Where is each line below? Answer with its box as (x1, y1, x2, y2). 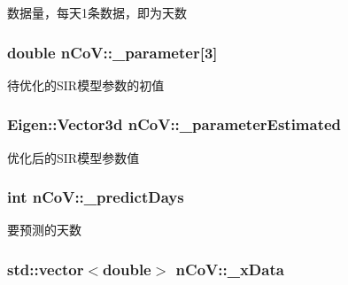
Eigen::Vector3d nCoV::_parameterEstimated (7, 113, 342, 135)
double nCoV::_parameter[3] (7, 41, 218, 63)
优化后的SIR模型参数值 (7, 148, 140, 166)
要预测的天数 (7, 220, 81, 239)
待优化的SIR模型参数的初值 (7, 75, 165, 94)
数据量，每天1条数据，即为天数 (7, 4, 187, 21)
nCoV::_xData (175, 258, 284, 280)
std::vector (7, 258, 84, 280)
